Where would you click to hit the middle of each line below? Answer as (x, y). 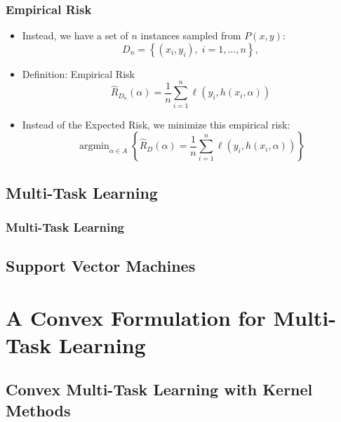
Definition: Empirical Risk (78, 73)
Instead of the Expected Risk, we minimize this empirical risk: (156, 124)
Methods (38, 410)
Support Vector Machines (101, 266)
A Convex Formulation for (136, 317)
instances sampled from (191, 35)
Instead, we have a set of (75, 35)
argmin (94, 146)
